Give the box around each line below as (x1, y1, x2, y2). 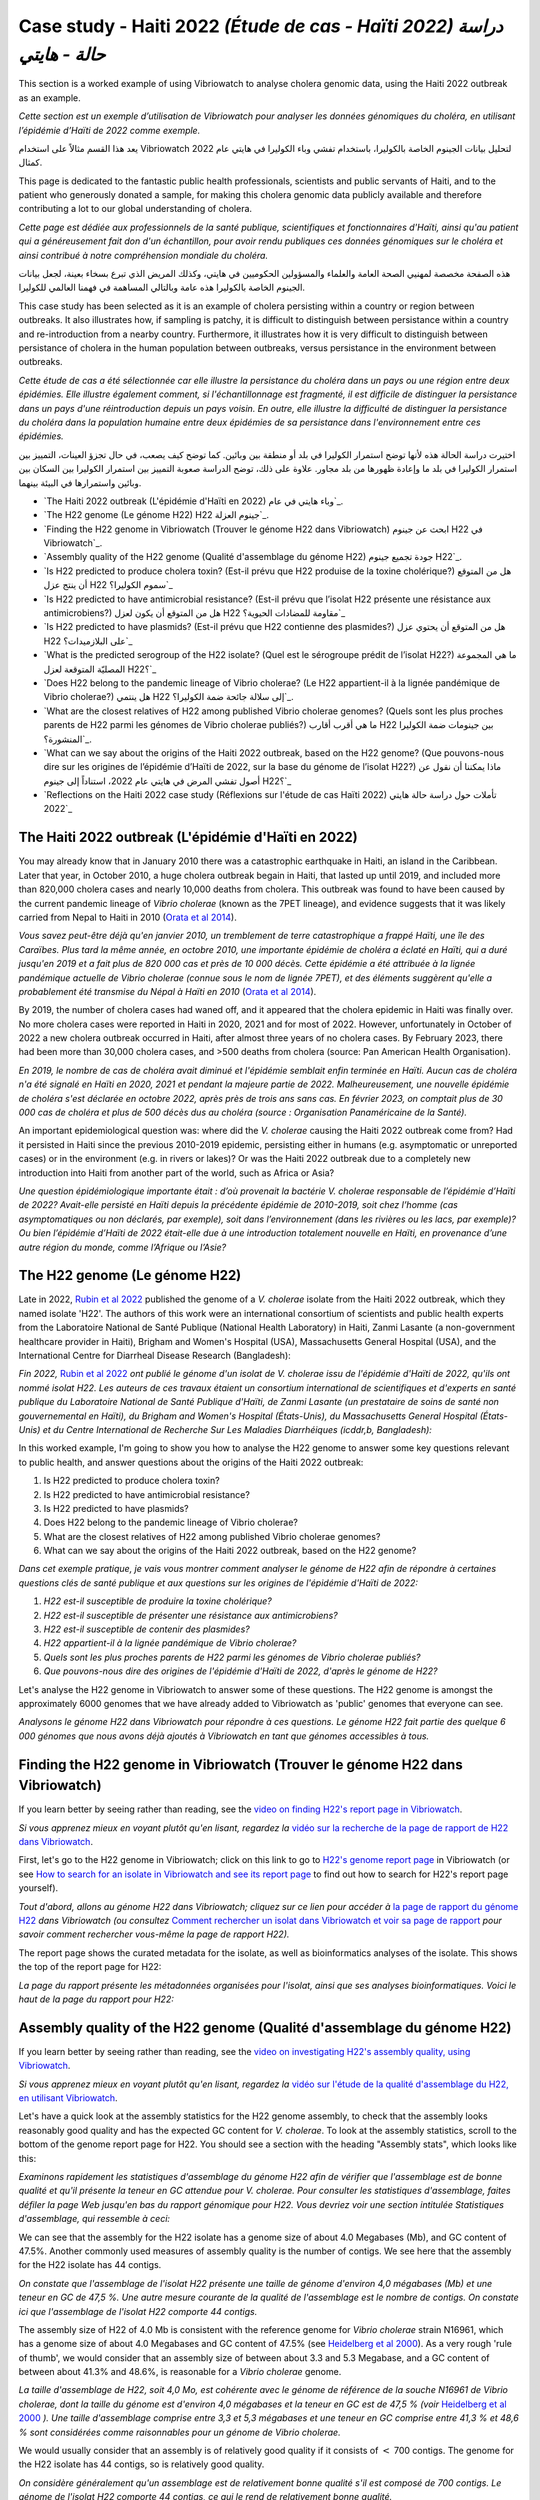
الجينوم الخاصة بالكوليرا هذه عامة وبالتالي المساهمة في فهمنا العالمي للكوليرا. (18, 281, 305, 294)
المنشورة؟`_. (43, 733, 92, 745)
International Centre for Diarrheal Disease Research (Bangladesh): (18, 1350, 292, 1362)
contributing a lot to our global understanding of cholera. (18, 203, 253, 215)
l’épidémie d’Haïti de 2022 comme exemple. (18, 124, 201, 136)
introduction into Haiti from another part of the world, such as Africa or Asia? (18, 1166, 335, 1179)
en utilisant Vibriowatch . (18, 2092, 119, 2104)
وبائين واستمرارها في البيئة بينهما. (18, 476, 142, 489)
